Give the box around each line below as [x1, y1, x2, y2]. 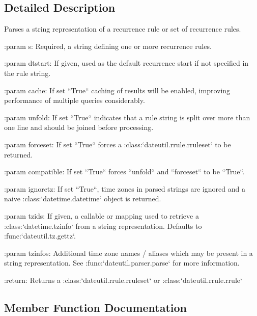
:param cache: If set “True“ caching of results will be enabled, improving [4, 85, 231, 95]
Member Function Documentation [4, 299, 187, 315]
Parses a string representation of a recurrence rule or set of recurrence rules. [4, 23, 241, 34]
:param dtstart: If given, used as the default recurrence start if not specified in [4, 58, 249, 68]
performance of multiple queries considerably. [4, 95, 145, 106]
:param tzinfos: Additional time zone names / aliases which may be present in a [4, 247, 253, 258]
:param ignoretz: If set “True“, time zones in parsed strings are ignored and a [4, 183, 245, 194]
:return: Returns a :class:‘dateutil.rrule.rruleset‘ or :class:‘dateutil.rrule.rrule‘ [4, 274, 242, 285]
